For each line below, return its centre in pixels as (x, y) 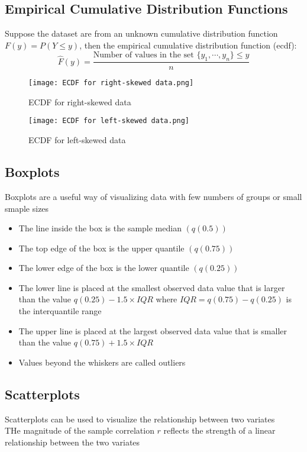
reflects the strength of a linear (219, 430)
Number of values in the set (143, 55)
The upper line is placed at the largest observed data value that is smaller (153, 330)
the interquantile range (60, 311)
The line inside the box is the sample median (100, 228)
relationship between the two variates (72, 442)
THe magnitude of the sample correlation (80, 430)
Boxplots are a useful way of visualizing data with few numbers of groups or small (153, 196)
